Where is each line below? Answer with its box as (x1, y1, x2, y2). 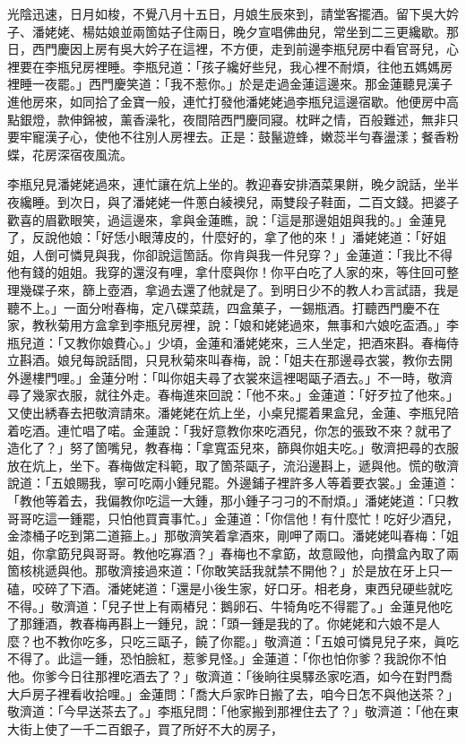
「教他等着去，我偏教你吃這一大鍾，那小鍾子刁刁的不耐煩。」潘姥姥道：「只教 (7, 491, 459, 510)
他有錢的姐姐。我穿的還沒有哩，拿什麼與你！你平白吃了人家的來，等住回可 (7, 263, 446, 281)
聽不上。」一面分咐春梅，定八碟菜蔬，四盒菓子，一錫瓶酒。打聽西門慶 (7, 298, 415, 316)
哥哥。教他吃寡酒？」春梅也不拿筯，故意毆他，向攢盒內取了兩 (94, 543, 459, 562)
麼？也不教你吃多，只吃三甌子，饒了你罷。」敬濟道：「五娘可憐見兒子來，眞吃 (7, 631, 459, 650)
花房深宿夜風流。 (31, 144, 133, 163)
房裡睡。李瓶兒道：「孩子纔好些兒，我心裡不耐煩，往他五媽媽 (82, 56, 440, 75)
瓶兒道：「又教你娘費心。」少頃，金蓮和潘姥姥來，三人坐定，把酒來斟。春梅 (7, 333, 446, 351)
